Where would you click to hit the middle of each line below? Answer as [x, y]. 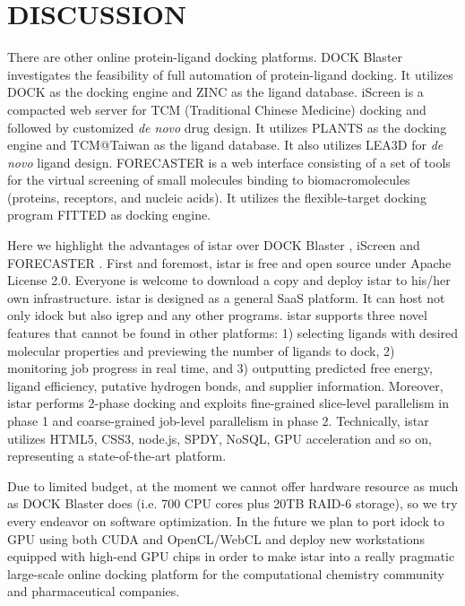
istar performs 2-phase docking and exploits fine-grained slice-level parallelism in [228, 403]
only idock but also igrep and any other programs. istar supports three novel [217, 315]
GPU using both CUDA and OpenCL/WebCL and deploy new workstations [216, 538]
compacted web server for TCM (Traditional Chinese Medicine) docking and [217, 109]
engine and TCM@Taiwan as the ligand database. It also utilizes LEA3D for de [225, 145]
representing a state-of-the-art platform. [117, 456]
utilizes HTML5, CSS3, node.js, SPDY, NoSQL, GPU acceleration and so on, [220, 438]
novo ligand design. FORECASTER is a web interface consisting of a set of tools [229, 162]
